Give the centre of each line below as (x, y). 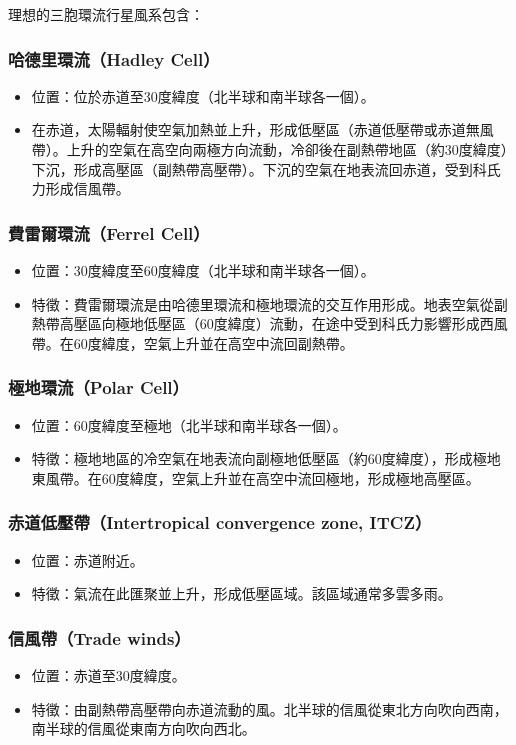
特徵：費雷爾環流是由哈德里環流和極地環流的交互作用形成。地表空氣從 (262, 303)
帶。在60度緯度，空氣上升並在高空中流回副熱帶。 (192, 342)
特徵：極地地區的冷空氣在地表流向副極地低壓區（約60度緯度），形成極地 (266, 458)
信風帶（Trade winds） (99, 637)
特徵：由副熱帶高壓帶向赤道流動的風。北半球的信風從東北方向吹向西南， (269, 708)
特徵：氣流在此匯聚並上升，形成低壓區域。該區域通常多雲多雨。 (241, 593)
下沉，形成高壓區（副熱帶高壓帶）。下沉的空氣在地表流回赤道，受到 (252, 168)
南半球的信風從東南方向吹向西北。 (143, 728)
